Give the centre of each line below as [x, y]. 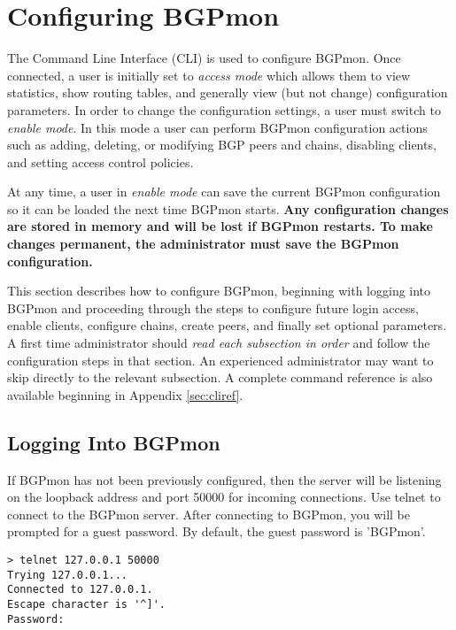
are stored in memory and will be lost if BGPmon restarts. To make [220, 226]
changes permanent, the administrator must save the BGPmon [203, 244]
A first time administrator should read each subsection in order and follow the [219, 343]
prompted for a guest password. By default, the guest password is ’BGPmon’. [216, 531]
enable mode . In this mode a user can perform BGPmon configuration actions [217, 127]
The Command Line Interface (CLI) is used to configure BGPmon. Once [204, 58]
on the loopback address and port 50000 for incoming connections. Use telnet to [224, 497]
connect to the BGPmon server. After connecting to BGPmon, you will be [209, 514]
